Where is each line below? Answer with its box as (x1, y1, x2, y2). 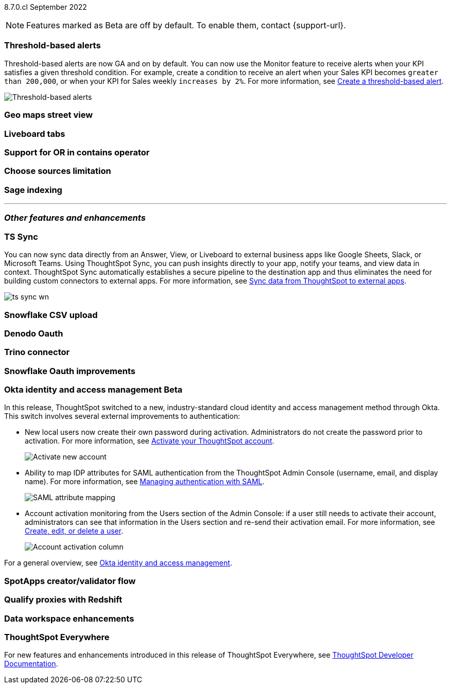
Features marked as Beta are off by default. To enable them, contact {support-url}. (26, 20, 346, 30)
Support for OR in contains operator (4, 147, 150, 157)
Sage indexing (4, 184, 62, 195)
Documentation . (4, 659, 58, 668)
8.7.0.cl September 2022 (4, 3, 87, 11)
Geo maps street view (4, 110, 93, 120)
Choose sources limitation (4, 166, 111, 177)
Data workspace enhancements (4, 613, 134, 624)
